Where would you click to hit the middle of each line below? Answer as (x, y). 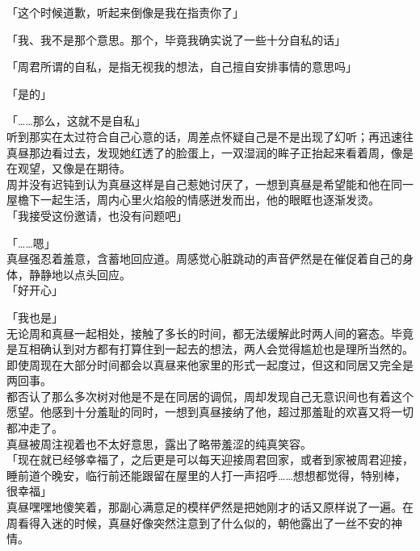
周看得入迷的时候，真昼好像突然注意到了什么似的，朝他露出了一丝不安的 (199, 522)
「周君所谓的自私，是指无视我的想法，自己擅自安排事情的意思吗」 (182, 67)
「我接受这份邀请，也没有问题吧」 (97, 215)
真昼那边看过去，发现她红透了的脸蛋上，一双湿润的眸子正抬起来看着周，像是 (210, 152)
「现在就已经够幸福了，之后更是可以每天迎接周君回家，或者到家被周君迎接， (210, 459)
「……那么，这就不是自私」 (76, 121)
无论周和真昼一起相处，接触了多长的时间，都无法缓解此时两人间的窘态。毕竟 (210, 333)
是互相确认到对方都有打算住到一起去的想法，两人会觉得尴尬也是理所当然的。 (210, 349)
